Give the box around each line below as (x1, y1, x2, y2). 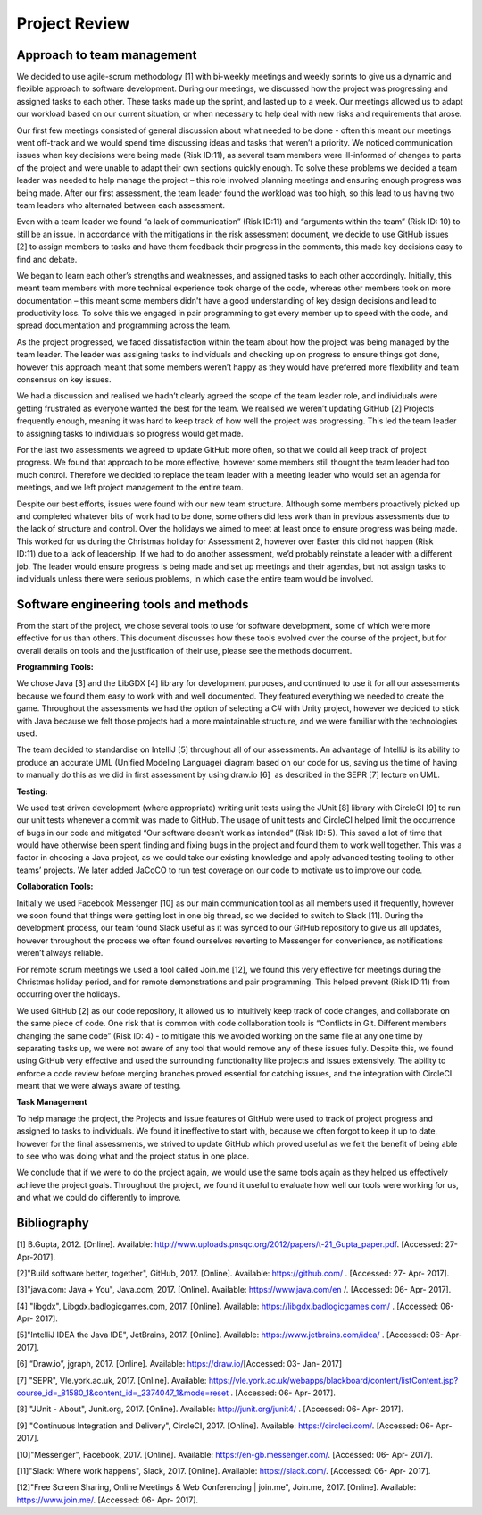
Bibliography (16, 1216, 89, 1231)
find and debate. (16, 254, 78, 264)
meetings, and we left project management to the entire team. (16, 482, 244, 493)
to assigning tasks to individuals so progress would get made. (16, 428, 245, 439)
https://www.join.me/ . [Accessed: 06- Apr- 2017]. (16, 1494, 199, 1505)
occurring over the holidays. (16, 989, 120, 1000)
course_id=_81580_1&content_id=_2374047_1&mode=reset (16, 1387, 229, 1398)
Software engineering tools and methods (16, 597, 249, 612)
